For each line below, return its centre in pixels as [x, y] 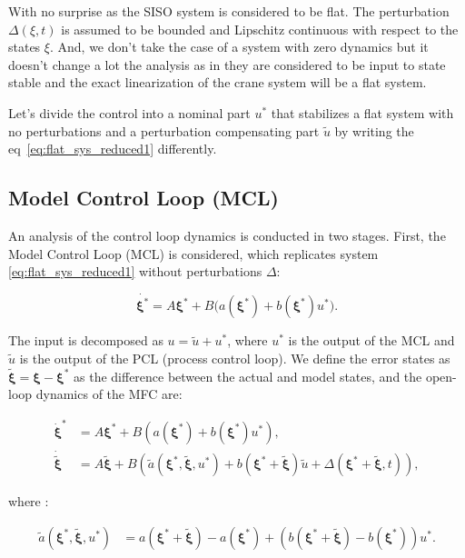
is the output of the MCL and [371, 340]
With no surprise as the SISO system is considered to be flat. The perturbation [229, 11]
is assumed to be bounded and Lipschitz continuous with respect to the [260, 29]
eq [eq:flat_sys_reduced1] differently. [113, 149]
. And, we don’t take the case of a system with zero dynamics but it [239, 47]
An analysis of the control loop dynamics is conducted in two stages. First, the [227, 235]
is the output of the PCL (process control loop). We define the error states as [235, 359]
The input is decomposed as [86, 340]
